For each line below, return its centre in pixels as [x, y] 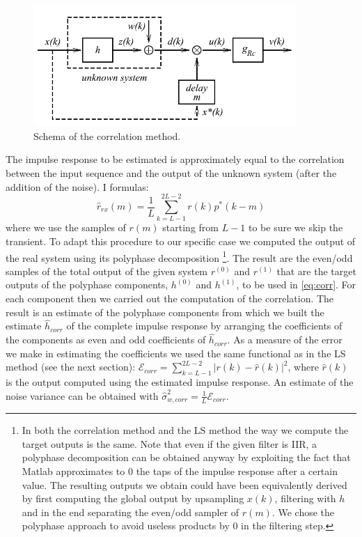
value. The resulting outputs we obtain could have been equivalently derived [184, 484]
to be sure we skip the [296, 227]
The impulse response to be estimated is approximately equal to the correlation [175, 159]
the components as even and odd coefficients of [106, 340]
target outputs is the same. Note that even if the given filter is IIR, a [170, 443]
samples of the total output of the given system [107, 271]
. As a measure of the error [285, 340]
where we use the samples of [66, 227]
